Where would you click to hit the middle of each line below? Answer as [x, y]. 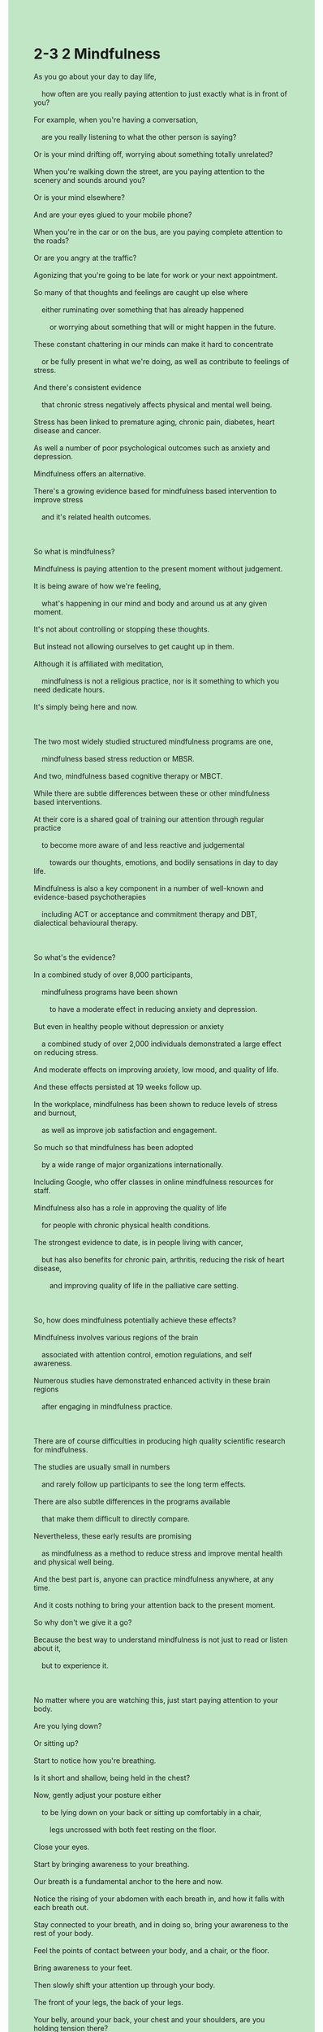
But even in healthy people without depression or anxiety [129, 1026]
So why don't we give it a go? [83, 1622]
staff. [42, 1190]
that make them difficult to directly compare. [115, 1518]
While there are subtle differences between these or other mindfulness [152, 793]
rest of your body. [63, 1933]
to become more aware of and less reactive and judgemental [143, 844]
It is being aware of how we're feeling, [97, 586]
